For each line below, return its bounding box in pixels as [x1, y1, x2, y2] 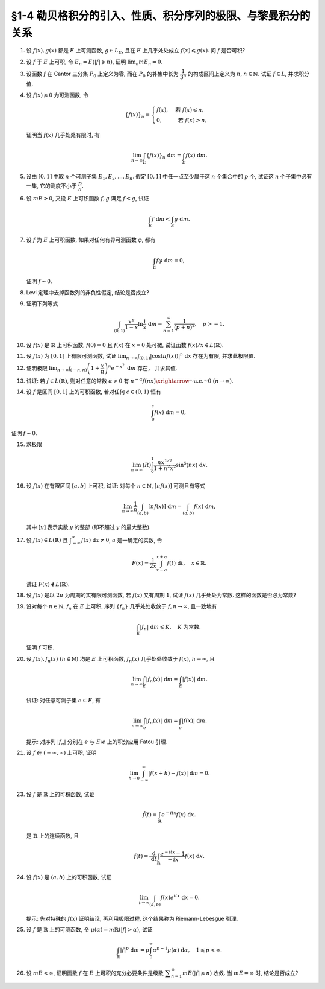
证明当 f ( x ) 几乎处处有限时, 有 [26, 132, 101, 139]
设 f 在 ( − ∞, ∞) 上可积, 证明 [26, 749, 97, 757]
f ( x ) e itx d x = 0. [160, 893, 200, 901]
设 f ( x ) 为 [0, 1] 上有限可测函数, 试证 [26, 352, 117, 360]
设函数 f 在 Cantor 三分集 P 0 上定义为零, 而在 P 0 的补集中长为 [26, 70, 179, 78]
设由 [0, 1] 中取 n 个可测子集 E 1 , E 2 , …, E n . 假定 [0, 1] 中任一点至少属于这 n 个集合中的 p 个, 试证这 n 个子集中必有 [26, 173, 312, 181]
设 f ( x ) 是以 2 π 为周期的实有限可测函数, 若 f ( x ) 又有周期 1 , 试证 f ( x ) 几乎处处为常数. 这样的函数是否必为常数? [26, 591, 297, 599]
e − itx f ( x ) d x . [161, 810, 196, 818]
